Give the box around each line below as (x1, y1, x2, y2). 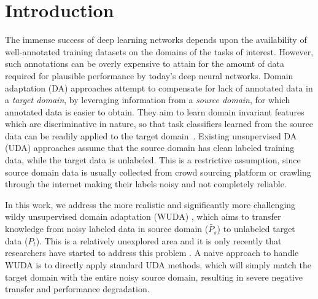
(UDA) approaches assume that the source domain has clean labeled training (5, 141, 295, 154)
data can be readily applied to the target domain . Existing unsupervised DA (5, 129, 297, 142)
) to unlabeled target (217, 222, 295, 235)
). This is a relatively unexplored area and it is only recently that (36, 234, 282, 247)
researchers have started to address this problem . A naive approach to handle (5, 246, 299, 259)
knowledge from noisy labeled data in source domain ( (5, 222, 209, 235)
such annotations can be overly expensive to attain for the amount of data (5, 57, 284, 70)
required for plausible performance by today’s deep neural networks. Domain (5, 69, 293, 82)
